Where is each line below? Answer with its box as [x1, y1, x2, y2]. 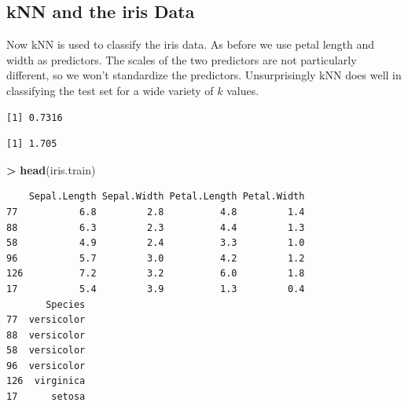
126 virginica [6, 375, 86, 387]
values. [226, 82, 259, 98]
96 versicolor [6, 360, 86, 371]
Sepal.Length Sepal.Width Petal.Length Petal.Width [28, 191, 305, 203]
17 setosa [6, 391, 86, 403]
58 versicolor [6, 345, 86, 357]
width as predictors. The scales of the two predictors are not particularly [6, 51, 357, 68]
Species [46, 298, 86, 310]
